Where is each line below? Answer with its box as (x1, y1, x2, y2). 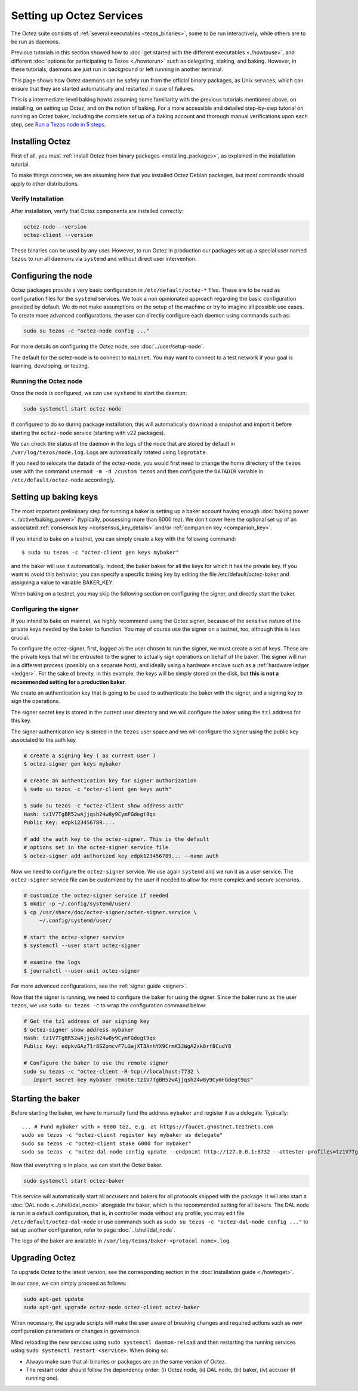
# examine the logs (23, 959, 81, 966)
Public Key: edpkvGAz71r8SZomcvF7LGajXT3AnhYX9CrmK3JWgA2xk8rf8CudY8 (23, 1043, 232, 1050)
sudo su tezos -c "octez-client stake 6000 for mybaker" (21, 1140, 192, 1147)
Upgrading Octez (11, 1253, 76, 1263)
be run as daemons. (11, 38, 60, 45)
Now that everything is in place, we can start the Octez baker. (11, 1161, 163, 1169)
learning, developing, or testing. (11, 362, 89, 369)
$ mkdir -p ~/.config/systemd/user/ (23, 900, 131, 907)
